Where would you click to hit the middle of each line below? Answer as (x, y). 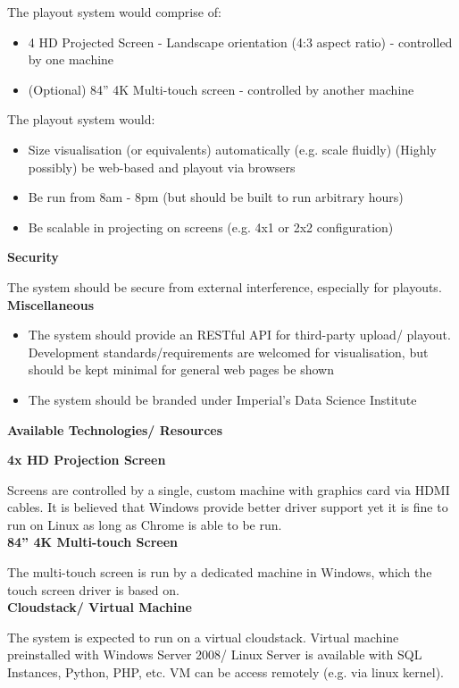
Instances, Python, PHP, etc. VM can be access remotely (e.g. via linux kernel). (226, 672)
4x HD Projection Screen (87, 460)
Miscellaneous (51, 304)
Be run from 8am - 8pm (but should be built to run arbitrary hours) (216, 197)
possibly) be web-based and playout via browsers (162, 167)
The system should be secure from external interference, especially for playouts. (225, 286)
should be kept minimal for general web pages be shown (181, 369)
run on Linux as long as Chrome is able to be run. (145, 524)
